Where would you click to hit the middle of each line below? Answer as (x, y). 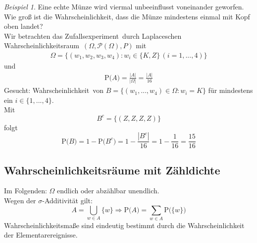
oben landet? (24, 26)
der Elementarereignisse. (41, 235)
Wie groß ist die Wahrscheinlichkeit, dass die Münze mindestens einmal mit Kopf (127, 16)
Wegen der (20, 200)
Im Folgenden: (26, 191)
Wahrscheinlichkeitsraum (42, 45)
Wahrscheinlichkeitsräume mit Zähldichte (112, 170)
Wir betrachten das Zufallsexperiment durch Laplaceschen (93, 36)
